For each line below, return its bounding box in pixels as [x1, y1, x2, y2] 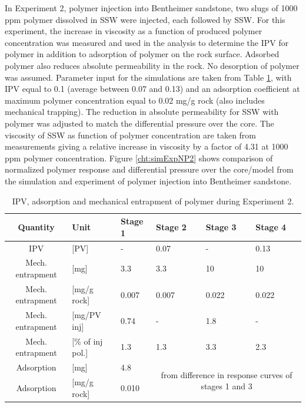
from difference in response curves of [161, 368, 292, 380]
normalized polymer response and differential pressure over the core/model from [5, 163, 294, 176]
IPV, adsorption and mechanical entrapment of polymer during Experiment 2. [12, 194, 294, 207]
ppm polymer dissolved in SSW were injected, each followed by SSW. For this [5, 13, 285, 25]
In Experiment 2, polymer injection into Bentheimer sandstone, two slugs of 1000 [5, 2, 298, 14]
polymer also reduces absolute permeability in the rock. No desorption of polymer [5, 59, 300, 71]
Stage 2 [156, 220, 187, 233]
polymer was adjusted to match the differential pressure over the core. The [5, 117, 274, 129]
